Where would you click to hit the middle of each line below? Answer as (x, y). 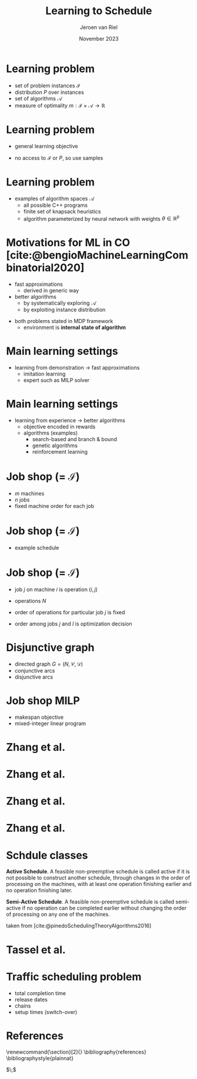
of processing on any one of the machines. (58, 914)
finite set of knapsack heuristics (62, 211)
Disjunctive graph (50, 648)
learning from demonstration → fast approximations (77, 368)
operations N (30, 601)
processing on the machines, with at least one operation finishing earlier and (99, 884)
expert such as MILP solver (56, 380)
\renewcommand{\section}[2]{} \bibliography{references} (76, 1052)
